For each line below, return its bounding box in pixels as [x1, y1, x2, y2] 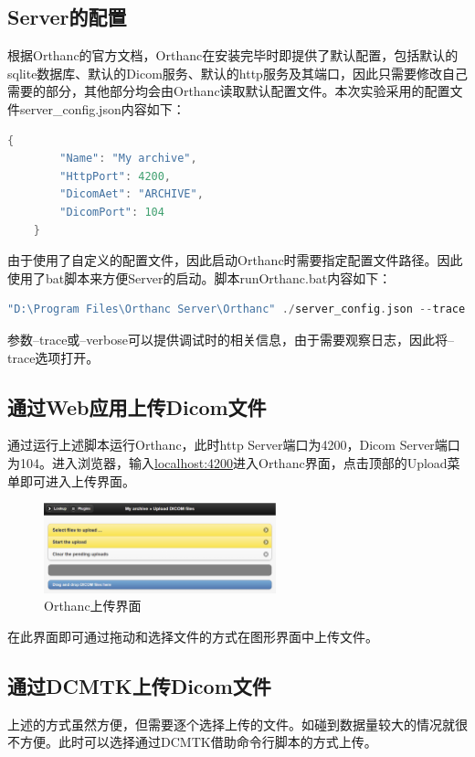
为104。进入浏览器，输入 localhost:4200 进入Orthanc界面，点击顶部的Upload [7, 453, 448, 472]
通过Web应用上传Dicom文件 [7, 392, 267, 421]
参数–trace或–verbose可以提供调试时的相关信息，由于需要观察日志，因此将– [7, 329, 454, 348]
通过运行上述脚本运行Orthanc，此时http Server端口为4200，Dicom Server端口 [7, 435, 460, 454]
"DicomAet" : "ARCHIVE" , [59, 187, 204, 201]
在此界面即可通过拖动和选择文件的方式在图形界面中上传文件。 [7, 626, 378, 645]
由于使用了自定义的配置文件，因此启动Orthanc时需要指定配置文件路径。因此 [7, 251, 463, 270]
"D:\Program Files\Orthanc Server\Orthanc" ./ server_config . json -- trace [7, 303, 466, 316]
